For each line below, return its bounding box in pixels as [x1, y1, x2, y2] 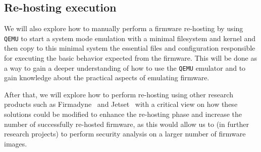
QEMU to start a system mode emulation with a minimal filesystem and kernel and [4, 33, 256, 43]
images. [4, 138, 27, 148]
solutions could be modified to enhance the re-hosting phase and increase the [4, 109, 242, 119]
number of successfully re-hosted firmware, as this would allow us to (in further [4, 118, 249, 129]
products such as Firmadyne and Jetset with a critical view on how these [4, 99, 238, 109]
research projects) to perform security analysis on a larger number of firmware [4, 128, 246, 139]
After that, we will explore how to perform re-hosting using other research [4, 89, 233, 99]
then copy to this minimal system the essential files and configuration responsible [4, 43, 255, 53]
